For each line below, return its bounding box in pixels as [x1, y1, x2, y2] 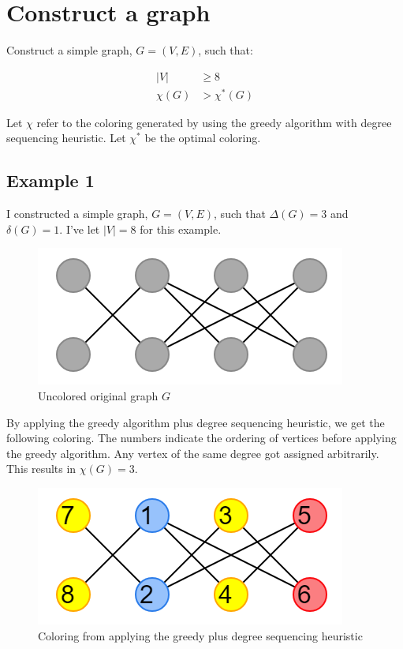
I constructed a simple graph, [6, 205, 148, 222]
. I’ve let [59, 220, 100, 237]
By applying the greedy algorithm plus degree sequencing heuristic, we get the [6, 414, 385, 430]
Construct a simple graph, [6, 42, 132, 58]
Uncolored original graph [38, 388, 159, 404]
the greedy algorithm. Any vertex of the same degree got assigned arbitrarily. [6, 445, 379, 461]
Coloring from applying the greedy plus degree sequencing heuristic [38, 627, 363, 643]
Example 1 [6, 168, 95, 193]
